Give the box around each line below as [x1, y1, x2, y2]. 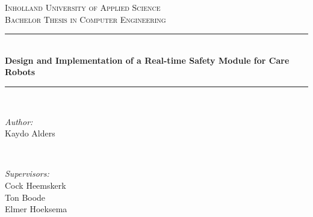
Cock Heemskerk [5, 179, 66, 191]
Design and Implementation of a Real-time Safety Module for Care [5, 53, 290, 66]
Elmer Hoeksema [5, 203, 67, 215]
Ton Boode [5, 191, 46, 203]
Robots [5, 66, 36, 78]
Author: [5, 115, 33, 127]
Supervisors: [5, 167, 49, 180]
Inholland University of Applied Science [5, 1, 161, 13]
